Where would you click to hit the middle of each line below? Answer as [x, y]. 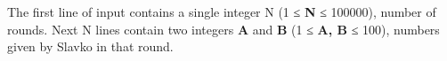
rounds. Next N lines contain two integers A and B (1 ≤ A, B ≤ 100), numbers [223, 29]
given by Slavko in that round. [90, 46]
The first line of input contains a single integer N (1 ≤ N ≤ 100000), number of [222, 11]
